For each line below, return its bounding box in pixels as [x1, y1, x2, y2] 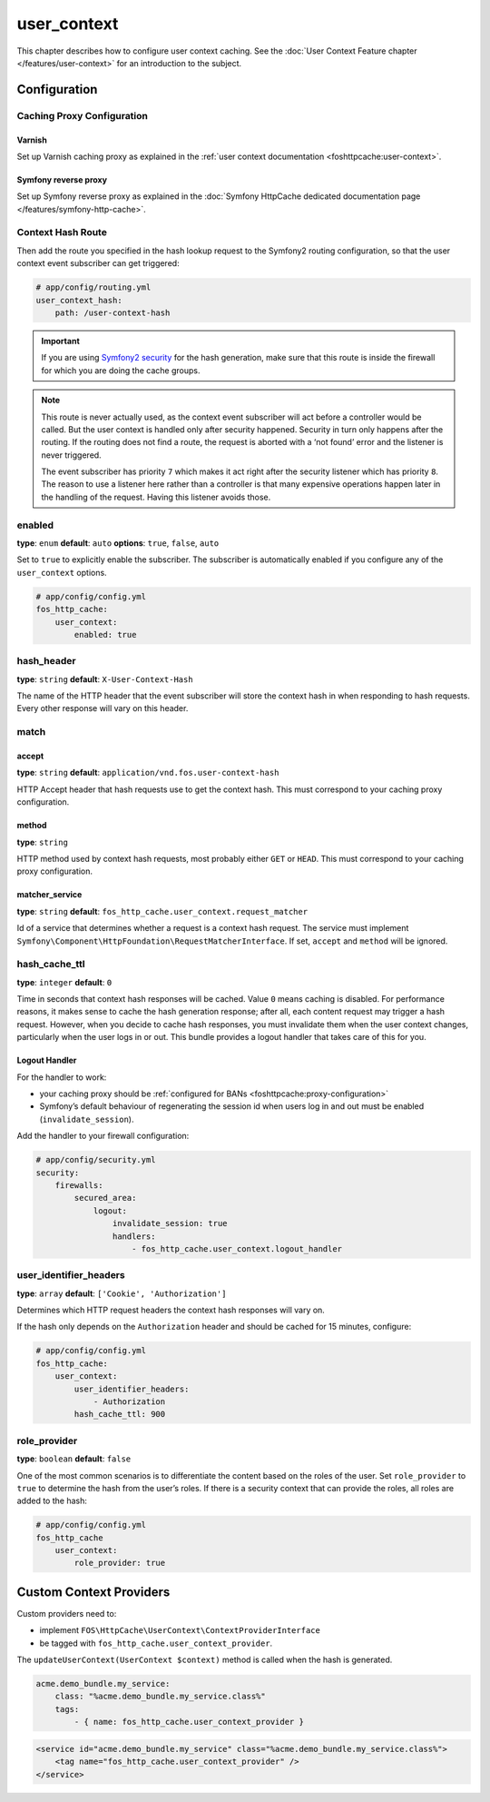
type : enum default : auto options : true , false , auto [16, 538, 220, 549]
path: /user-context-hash [54, 307, 171, 318]
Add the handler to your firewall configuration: [16, 1131, 190, 1142]
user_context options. [16, 567, 108, 578]
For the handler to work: [16, 1072, 107, 1083]
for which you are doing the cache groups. [41, 364, 201, 376]
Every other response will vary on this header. [16, 703, 189, 714]
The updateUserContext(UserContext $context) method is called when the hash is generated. [16, 1654, 393, 1666]
